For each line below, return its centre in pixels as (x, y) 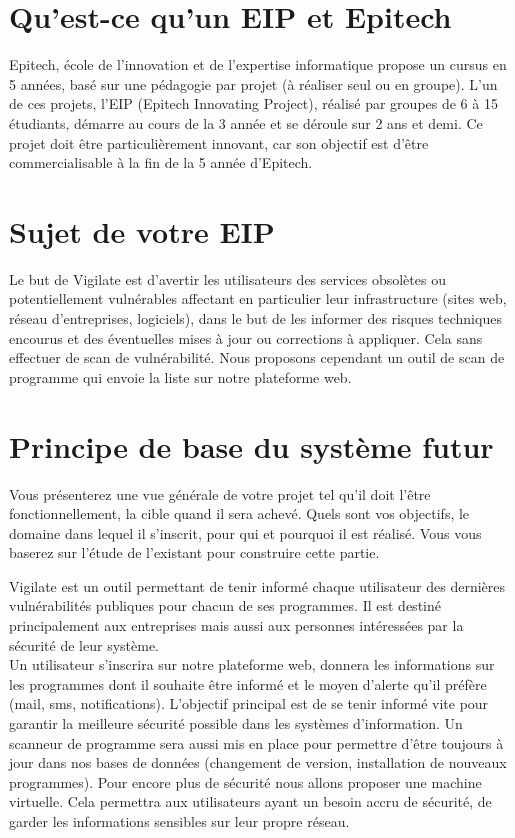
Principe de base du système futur (251, 445)
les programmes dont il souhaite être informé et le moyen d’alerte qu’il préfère (248, 683)
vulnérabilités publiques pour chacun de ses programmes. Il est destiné (225, 605)
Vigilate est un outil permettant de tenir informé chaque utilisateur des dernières (257, 585)
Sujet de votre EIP (142, 230)
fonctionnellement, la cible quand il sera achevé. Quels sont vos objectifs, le (239, 513)
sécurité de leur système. (84, 644)
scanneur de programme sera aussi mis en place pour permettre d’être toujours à (256, 742)
